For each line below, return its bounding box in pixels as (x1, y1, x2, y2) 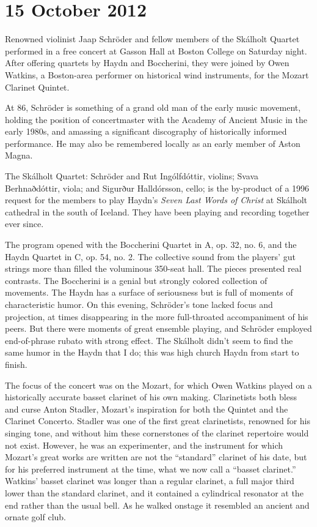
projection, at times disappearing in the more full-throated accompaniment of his (5, 310, 308, 323)
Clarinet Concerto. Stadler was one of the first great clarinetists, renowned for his (5, 414, 311, 427)
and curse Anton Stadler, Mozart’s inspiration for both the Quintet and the (5, 402, 288, 415)
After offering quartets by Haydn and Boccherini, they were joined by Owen (5, 56, 290, 69)
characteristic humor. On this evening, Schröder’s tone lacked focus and (5, 298, 273, 310)
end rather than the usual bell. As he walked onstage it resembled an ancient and (5, 498, 310, 511)
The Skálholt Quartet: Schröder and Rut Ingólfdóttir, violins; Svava (5, 170, 259, 182)
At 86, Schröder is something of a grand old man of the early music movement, (5, 101, 301, 114)
